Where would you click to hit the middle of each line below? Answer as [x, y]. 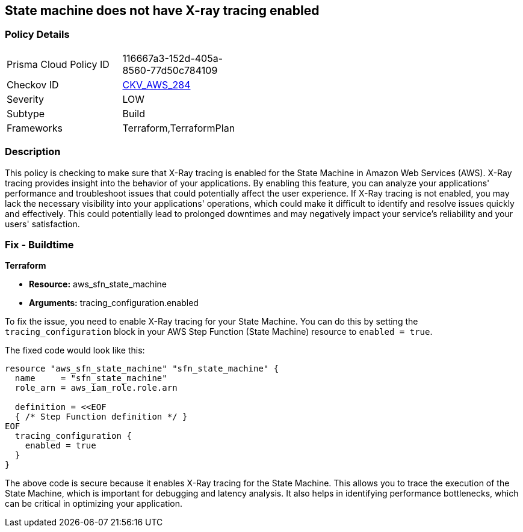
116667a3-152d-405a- [173, 58]
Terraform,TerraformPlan [179, 128]
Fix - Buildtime [39, 244]
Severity [25, 99]
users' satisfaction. [42, 224]
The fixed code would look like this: [75, 350]
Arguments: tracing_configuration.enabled [114, 303]
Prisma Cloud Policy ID [58, 64]
